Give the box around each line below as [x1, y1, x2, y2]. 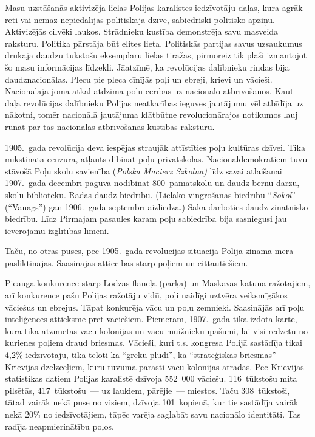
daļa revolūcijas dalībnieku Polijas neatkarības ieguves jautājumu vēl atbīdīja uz [5, 96, 303, 109]
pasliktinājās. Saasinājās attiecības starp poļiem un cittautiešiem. [5, 256, 248, 269]
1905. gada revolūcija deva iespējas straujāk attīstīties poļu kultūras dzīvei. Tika [5, 140, 305, 153]
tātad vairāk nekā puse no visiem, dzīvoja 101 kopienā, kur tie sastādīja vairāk [5, 396, 299, 408]
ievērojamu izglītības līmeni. [5, 224, 109, 236]
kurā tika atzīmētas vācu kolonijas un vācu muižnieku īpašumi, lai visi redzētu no [5, 324, 308, 337]
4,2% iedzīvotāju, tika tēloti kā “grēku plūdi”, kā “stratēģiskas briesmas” [5, 348, 276, 361]
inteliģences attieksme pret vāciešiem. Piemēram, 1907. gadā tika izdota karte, [5, 312, 297, 325]
